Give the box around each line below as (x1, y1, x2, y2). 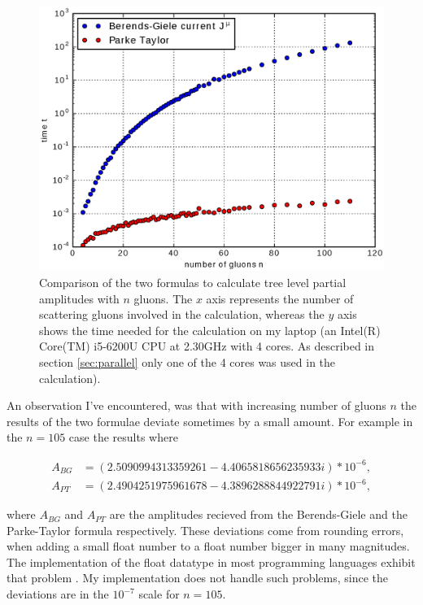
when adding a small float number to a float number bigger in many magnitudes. (7, 538, 410, 555)
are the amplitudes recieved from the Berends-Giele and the (109, 506, 408, 523)
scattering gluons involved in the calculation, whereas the (39, 306, 325, 323)
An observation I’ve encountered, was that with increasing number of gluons (7, 397, 386, 414)
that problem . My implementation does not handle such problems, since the (7, 569, 389, 586)
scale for (138, 585, 180, 603)
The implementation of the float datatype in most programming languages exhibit (7, 553, 416, 570)
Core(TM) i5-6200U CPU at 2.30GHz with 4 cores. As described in (39, 337, 375, 355)
